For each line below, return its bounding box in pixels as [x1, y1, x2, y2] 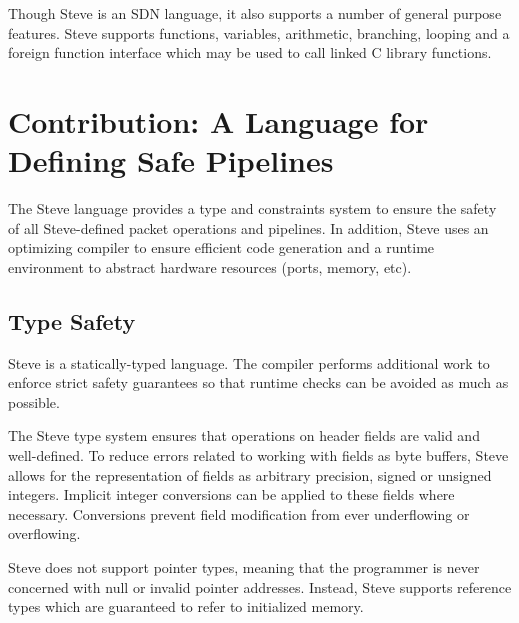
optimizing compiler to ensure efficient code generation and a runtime [8, 237, 435, 258]
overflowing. [8, 523, 81, 544]
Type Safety [8, 305, 136, 336]
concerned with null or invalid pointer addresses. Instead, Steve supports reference [8, 576, 512, 597]
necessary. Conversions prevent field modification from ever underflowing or [8, 503, 470, 524]
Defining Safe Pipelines [8, 140, 334, 181]
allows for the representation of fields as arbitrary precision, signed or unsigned [8, 464, 492, 485]
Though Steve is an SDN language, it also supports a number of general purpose [8, 3, 502, 23]
